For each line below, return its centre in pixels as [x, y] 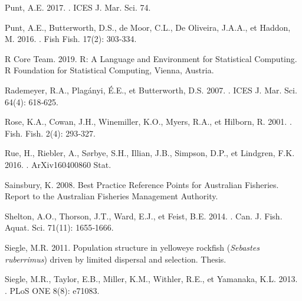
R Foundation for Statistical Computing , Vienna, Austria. [109, 70]
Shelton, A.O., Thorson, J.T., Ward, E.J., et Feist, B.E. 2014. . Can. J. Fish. [144, 216]
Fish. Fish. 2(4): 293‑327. [50, 133]
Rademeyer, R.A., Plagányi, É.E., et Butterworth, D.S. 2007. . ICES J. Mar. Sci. [151, 90]
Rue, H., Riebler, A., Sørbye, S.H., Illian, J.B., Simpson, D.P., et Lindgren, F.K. [150, 153]
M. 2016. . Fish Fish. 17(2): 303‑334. [71, 39]
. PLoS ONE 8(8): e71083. [52, 290]
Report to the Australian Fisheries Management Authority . [111, 196]
